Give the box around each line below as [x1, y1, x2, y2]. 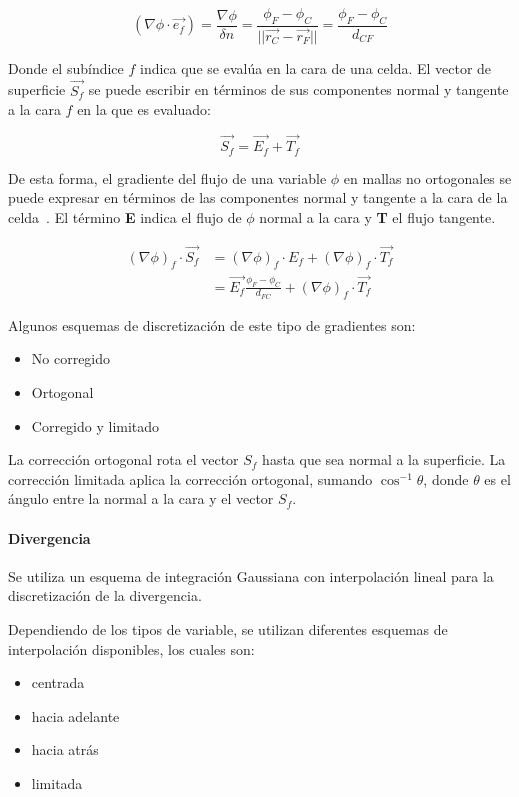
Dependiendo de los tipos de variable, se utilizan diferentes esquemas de [8, 619, 448, 640]
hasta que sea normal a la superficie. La [262, 449, 506, 470]
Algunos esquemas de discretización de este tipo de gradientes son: [8, 314, 416, 335]
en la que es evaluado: [77, 99, 211, 120]
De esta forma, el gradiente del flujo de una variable [8, 167, 327, 188]
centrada [31, 672, 85, 693]
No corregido [31, 348, 111, 369]
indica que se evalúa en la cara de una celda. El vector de [139, 57, 492, 78]
